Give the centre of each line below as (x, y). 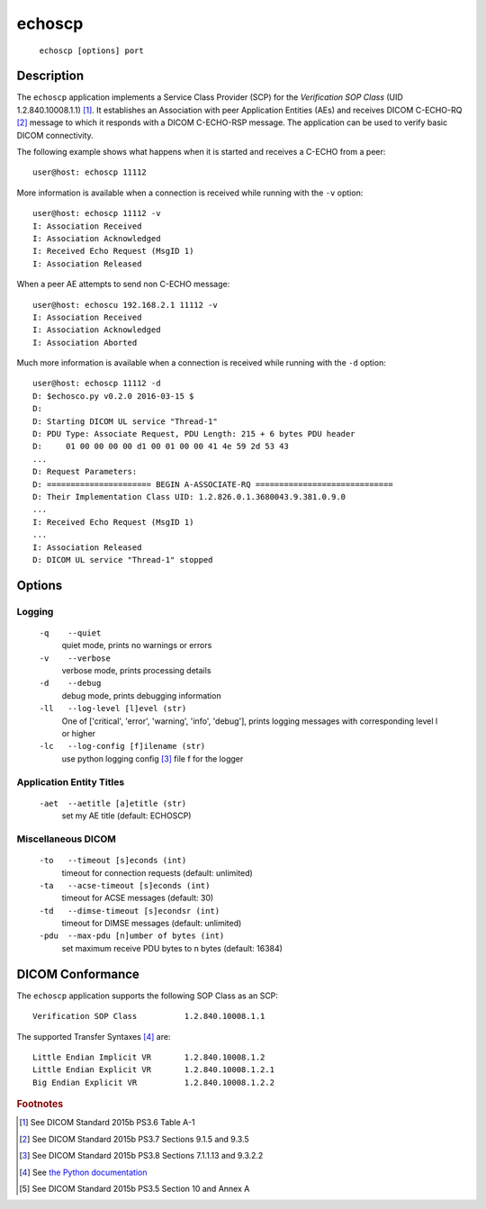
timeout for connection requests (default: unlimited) (157, 872)
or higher (79, 734)
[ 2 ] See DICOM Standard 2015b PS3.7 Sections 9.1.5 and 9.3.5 (134, 1139)
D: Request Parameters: (85, 472)
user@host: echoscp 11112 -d (97, 383)
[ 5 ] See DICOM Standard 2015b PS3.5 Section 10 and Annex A (135, 1188)
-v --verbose (75, 658)
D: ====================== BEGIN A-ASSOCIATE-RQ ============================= (213, 484)
